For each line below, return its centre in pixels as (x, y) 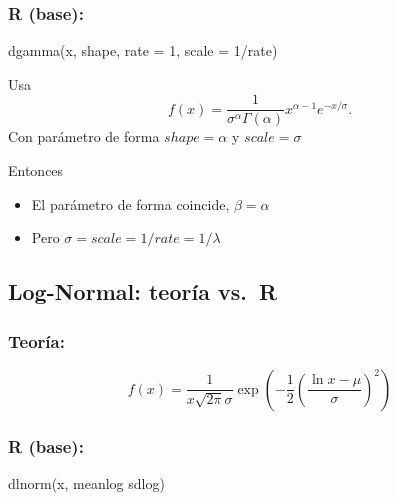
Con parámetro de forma (84, 136)
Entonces (36, 170)
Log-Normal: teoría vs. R (143, 291)
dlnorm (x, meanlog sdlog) (86, 483)
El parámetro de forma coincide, (130, 203)
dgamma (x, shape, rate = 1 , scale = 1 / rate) (143, 50)
